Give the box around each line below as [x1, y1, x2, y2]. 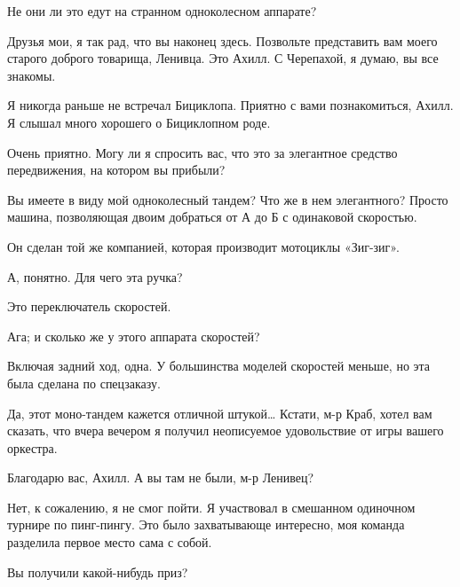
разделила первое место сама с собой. [7, 533, 212, 552]
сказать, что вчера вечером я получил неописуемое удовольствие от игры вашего [7, 421, 444, 440]
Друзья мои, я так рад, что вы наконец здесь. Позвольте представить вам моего [7, 31, 438, 50]
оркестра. [7, 438, 58, 457]
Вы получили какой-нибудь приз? [7, 562, 188, 581]
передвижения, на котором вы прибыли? [7, 160, 226, 179]
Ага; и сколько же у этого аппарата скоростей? [7, 326, 260, 345]
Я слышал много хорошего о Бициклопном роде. [7, 113, 271, 131]
